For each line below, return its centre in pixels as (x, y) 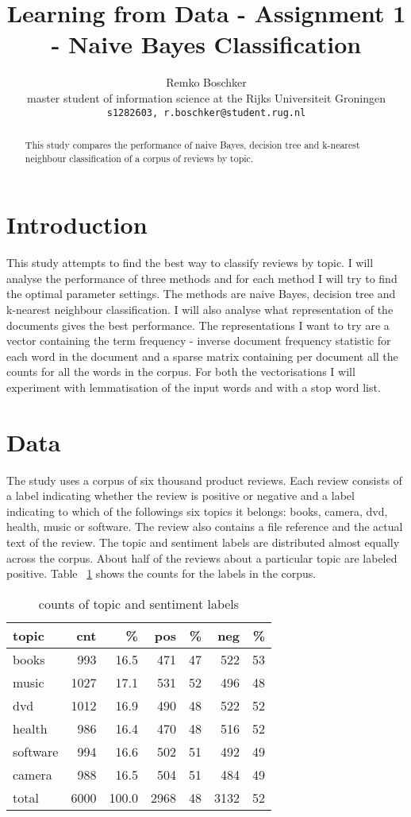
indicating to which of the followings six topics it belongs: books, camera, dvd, (197, 511)
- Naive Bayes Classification (206, 44)
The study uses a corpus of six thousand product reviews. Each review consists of (204, 480)
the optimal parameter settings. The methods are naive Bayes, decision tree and (201, 294)
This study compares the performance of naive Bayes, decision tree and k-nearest (192, 144)
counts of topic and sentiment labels (139, 603)
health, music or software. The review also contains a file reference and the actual (205, 527)
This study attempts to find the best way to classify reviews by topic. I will (190, 263)
